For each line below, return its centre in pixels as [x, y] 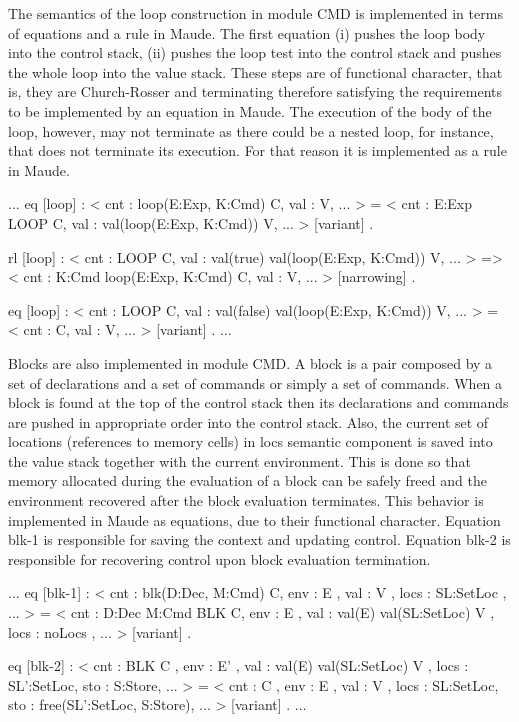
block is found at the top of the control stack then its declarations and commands [258, 402]
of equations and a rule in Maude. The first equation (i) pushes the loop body [247, 32]
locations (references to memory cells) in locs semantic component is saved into [250, 441]
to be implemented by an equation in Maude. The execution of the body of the [250, 110]
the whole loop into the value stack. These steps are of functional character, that [255, 71]
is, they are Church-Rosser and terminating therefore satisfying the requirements [255, 91]
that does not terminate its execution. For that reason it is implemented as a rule [257, 150]
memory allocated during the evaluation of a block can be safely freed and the [247, 480]
